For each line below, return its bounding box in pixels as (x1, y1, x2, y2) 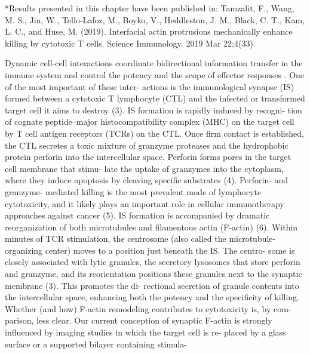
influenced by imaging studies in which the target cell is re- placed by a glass (5, 326, 286, 338)
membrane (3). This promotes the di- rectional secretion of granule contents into (5, 279, 299, 291)
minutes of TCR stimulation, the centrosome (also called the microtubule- (5, 232, 276, 245)
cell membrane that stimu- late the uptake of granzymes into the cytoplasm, (5, 162, 284, 174)
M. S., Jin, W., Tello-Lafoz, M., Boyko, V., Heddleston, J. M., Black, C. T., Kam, (5, 13, 305, 26)
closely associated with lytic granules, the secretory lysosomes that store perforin (5, 256, 300, 268)
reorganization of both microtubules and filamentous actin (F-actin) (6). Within (5, 220, 298, 233)
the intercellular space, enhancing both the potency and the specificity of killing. (5, 291, 299, 303)
